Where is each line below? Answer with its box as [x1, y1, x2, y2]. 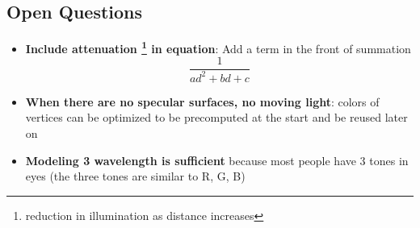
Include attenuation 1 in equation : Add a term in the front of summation [25, 38, 411, 56]
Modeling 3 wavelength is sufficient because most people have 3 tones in [25, 151, 409, 168]
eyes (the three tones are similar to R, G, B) [25, 168, 246, 184]
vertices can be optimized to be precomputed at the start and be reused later [25, 109, 408, 126]
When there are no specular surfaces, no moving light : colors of [25, 93, 380, 110]
